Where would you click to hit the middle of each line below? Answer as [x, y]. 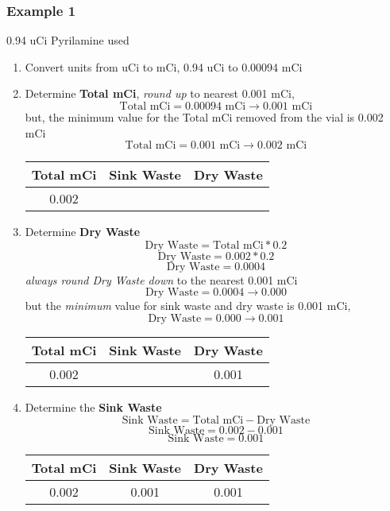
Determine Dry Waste [83, 232]
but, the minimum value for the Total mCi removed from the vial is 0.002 [204, 117]
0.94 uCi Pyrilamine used [68, 40]
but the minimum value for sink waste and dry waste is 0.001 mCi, [188, 306]
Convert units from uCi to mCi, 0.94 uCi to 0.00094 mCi [164, 66]
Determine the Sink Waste [93, 406]
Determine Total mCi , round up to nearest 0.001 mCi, [160, 93]
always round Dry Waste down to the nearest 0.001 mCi [161, 279]
